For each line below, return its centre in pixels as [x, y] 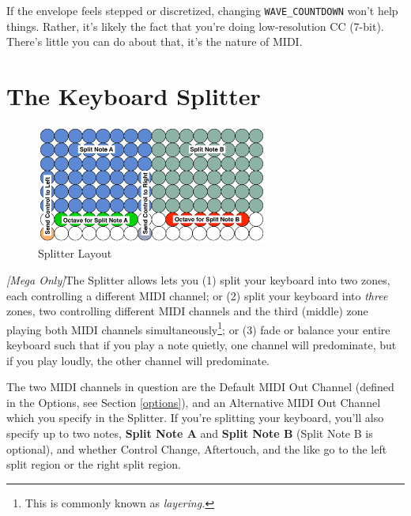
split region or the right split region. [94, 464]
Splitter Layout [75, 253]
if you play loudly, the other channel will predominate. [138, 360]
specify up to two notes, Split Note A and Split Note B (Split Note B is [190, 433]
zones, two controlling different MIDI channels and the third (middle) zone [187, 311]
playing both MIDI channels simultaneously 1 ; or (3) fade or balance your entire [198, 328]
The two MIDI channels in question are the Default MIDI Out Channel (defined [200, 387]
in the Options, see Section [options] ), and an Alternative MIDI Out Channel [194, 402]
